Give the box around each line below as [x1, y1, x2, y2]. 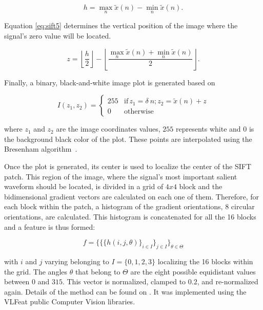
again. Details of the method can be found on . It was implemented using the [4, 286, 247, 297]
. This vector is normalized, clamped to [62, 276, 186, 287]
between [4, 276, 30, 287]
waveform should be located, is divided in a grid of [4, 181, 164, 192]
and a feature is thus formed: [4, 221, 95, 232]
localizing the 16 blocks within [157, 256, 253, 266]
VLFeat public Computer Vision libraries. [4, 296, 135, 307]
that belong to [75, 266, 120, 277]
